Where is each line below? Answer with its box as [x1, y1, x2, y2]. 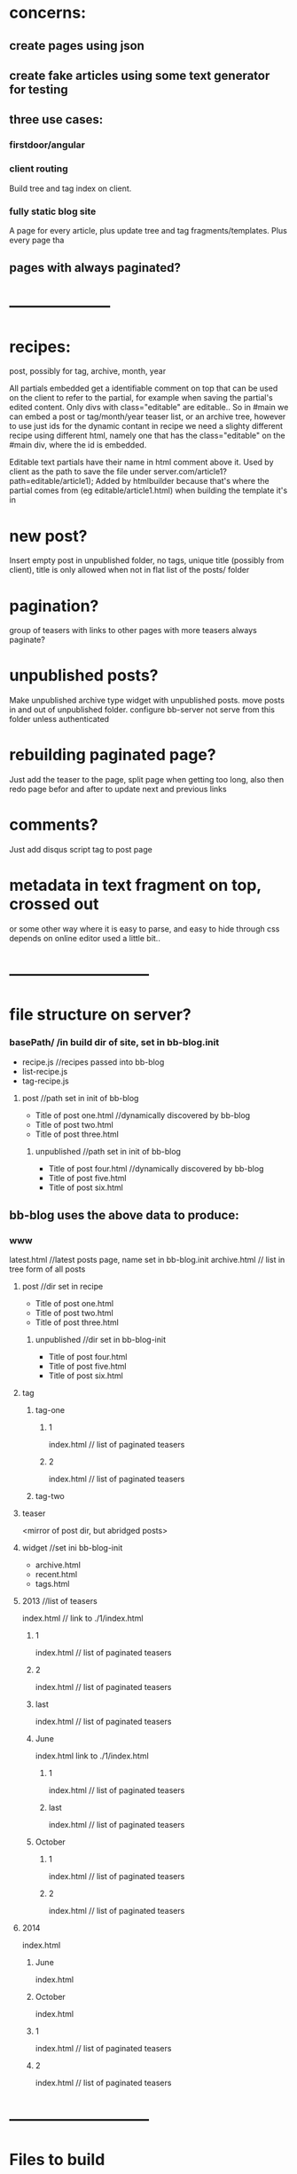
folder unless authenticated [9, 714, 109, 725]
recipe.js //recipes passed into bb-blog [21, 1056, 165, 1067]
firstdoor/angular [9, 139, 86, 151]
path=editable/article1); [9, 476, 94, 487]
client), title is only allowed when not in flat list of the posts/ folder [9, 565, 250, 575]
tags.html [35, 1579, 70, 1590]
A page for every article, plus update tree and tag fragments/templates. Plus [9, 225, 288, 235]
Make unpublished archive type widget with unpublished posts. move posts [9, 695, 285, 706]
